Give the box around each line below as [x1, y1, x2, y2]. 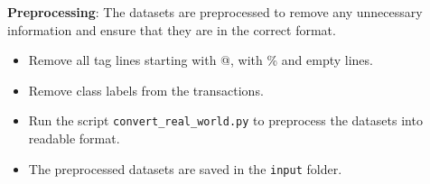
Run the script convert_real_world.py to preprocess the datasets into [28, 111, 423, 130]
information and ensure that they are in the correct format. [7, 20, 336, 39]
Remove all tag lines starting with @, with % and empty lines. [28, 51, 373, 69]
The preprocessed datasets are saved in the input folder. [28, 159, 342, 178]
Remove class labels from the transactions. [28, 80, 264, 99]
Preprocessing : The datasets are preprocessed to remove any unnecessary [7, 3, 423, 21]
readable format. [28, 129, 120, 148]
